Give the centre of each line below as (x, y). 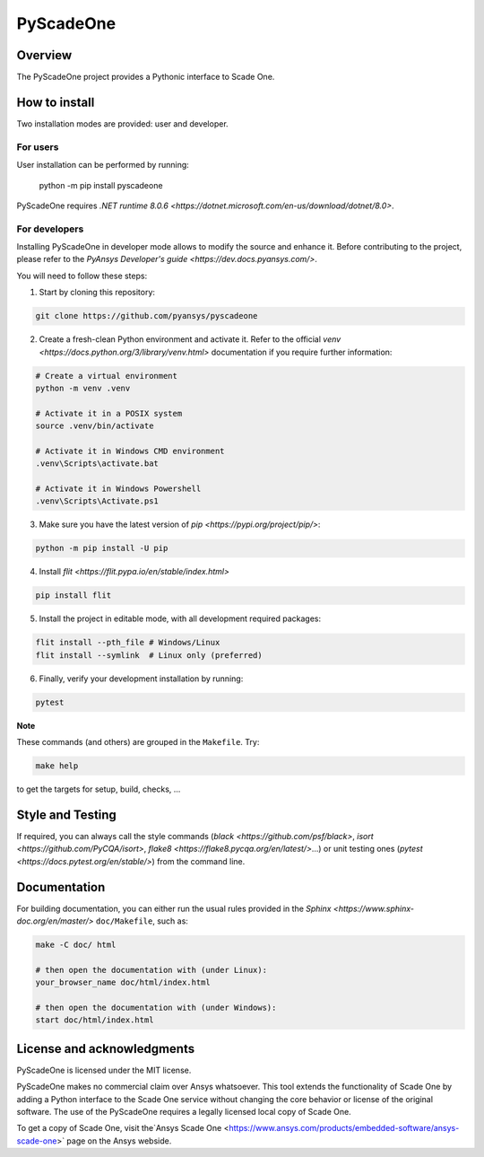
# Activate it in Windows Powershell (118, 489)
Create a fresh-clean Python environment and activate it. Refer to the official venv (190, 339)
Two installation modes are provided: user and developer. (122, 123)
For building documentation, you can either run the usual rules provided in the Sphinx (174, 908)
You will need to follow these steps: (82, 276)
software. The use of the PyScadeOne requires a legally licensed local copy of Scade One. (184, 1112)
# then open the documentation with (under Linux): (151, 970)
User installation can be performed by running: (103, 165)
